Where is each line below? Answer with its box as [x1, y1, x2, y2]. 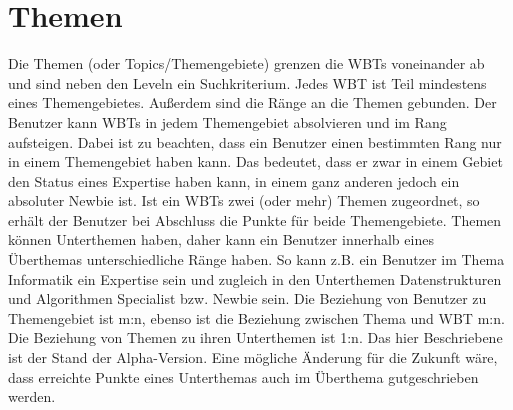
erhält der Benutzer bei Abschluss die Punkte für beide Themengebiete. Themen [8, 209, 502, 230]
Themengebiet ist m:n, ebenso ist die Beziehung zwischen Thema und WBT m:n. [8, 307, 505, 328]
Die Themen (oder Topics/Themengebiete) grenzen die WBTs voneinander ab [8, 53, 485, 74]
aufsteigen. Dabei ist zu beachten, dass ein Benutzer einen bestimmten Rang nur [8, 131, 502, 152]
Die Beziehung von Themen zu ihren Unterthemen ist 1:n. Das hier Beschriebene [8, 327, 503, 348]
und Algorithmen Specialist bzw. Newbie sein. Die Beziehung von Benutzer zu [8, 288, 487, 309]
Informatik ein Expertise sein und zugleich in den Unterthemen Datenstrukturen [8, 268, 502, 289]
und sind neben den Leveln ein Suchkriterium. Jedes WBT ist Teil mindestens [8, 72, 487, 93]
